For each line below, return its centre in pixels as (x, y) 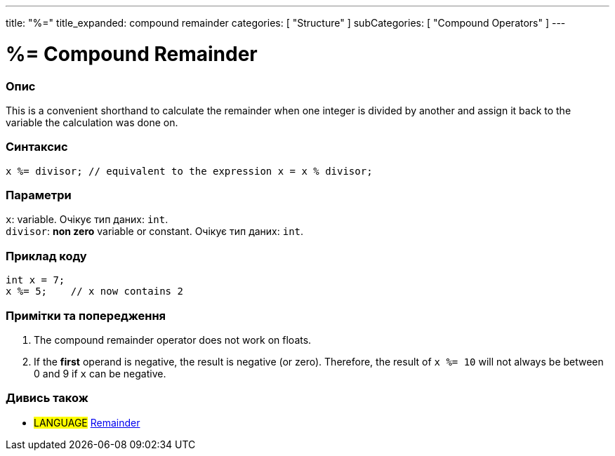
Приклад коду (46, 256)
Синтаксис (37, 147)
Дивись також (47, 398)
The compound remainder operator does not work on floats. (173, 340)
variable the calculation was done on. (92, 122)
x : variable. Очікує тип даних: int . (87, 220)
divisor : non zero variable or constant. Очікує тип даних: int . (155, 232)
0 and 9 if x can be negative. (100, 373)
